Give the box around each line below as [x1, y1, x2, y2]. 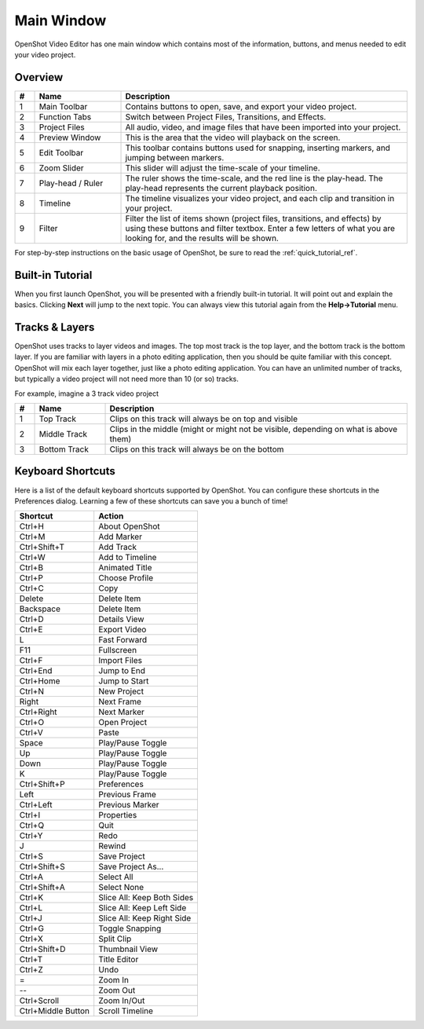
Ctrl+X [19, 933, 43, 944]
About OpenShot [98, 521, 160, 532]
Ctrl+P [19, 573, 43, 584]
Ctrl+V [19, 727, 43, 738]
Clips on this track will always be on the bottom [109, 444, 284, 455]
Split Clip [98, 933, 132, 944]
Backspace [19, 603, 60, 614]
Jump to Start [98, 676, 149, 687]
